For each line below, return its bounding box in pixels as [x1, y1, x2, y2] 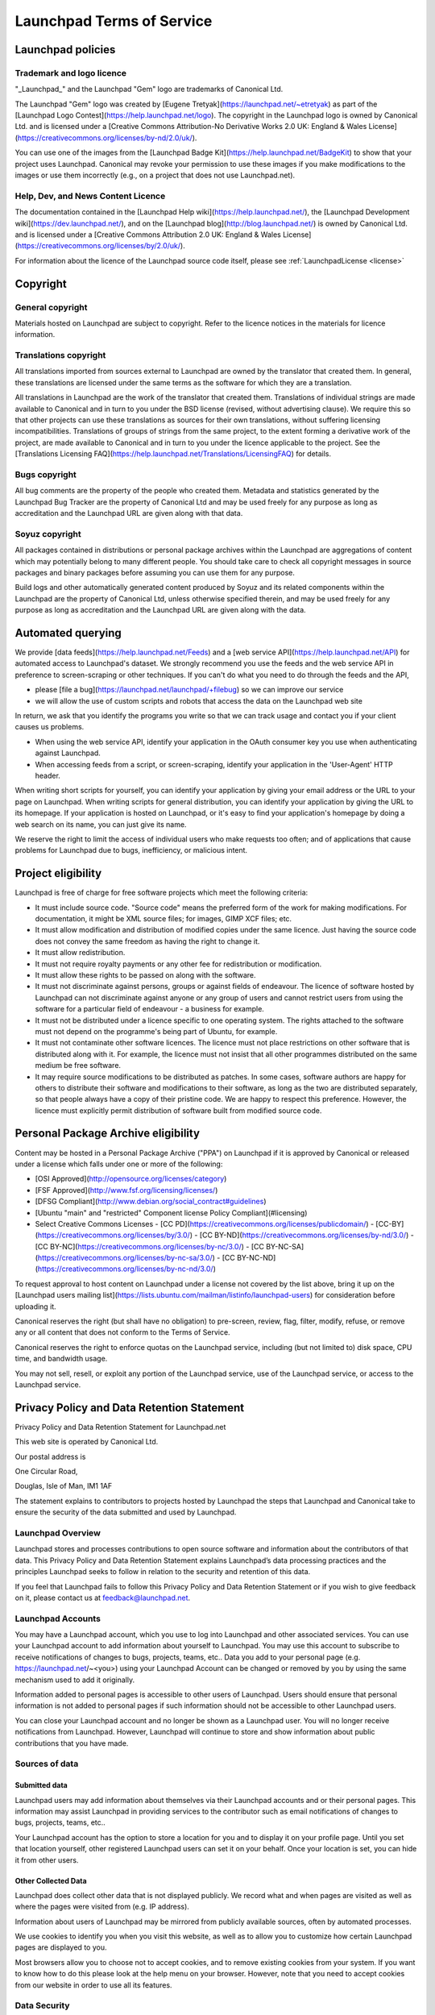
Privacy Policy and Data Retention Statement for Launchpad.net [14, 1422, 226, 1431]
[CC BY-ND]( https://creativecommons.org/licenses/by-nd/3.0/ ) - [199, 1230, 414, 1240]
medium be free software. [35, 1061, 121, 1070]
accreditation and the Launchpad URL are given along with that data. [14, 509, 243, 518]
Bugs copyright [14, 468, 77, 480]
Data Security [14, 2000, 70, 2011]
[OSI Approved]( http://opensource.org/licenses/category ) [35, 1174, 227, 1184]
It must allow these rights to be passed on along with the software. [35, 970, 256, 979]
